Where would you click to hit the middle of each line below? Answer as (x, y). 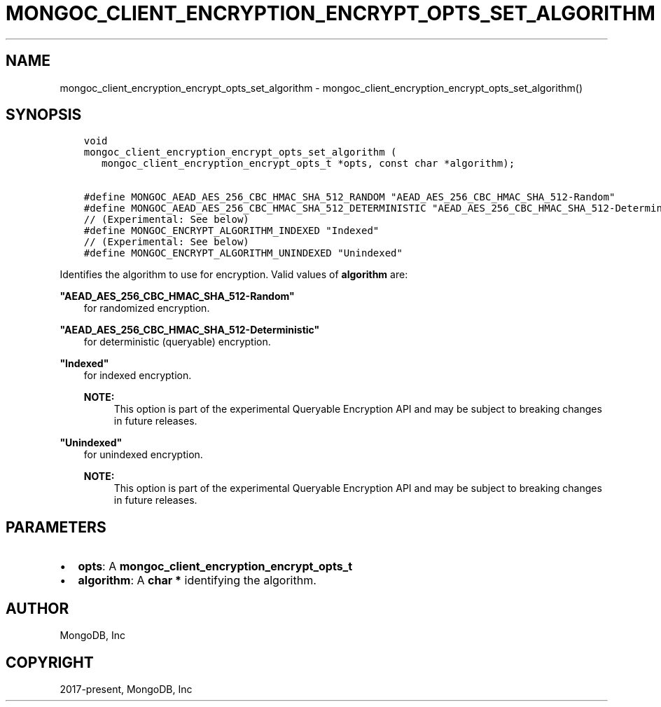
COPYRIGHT (50, 662)
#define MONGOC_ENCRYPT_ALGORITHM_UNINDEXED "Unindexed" (243, 253)
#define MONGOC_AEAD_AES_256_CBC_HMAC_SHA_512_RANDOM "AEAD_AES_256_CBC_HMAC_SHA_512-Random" (349, 197)
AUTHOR (37, 608)
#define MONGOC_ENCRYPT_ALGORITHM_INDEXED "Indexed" (231, 231)
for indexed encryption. (138, 376)
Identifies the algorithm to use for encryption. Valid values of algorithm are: (234, 275)
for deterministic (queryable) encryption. (177, 342)
